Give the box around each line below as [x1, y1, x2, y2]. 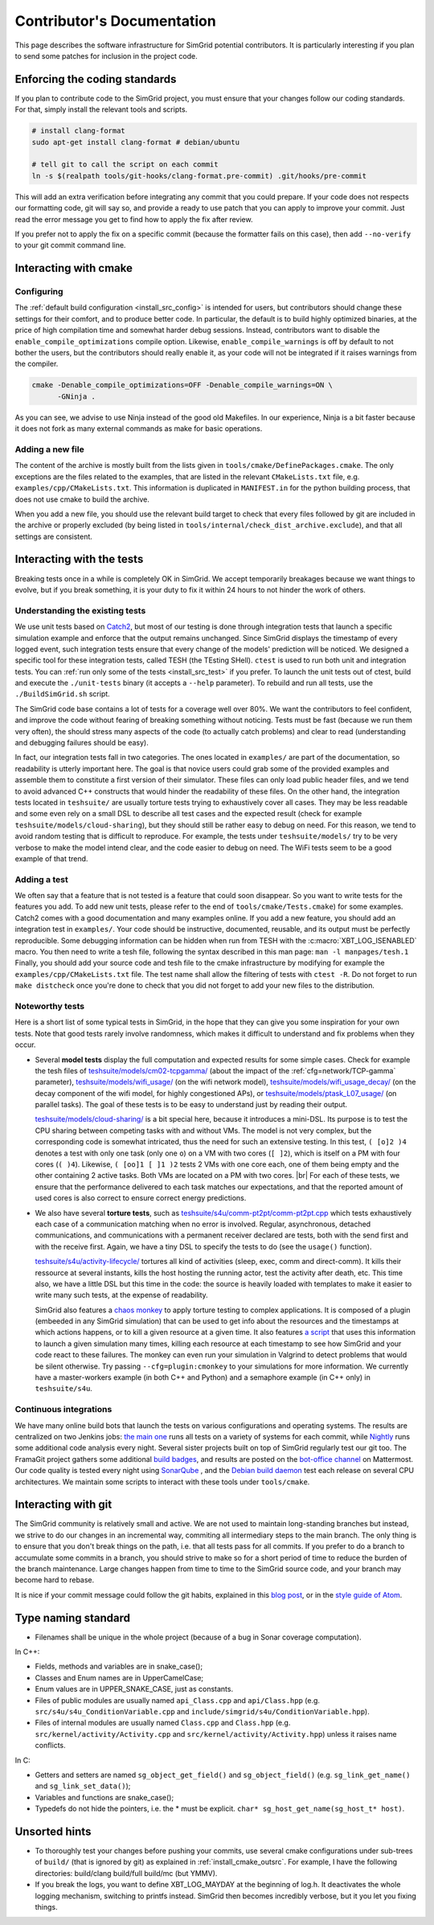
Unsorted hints [14, 1824, 92, 1838]
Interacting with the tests [14, 552, 144, 566]
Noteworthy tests [14, 1000, 84, 1012]
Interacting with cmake [14, 261, 133, 275]
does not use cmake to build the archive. [14, 495, 150, 504]
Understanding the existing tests [14, 605, 146, 616]
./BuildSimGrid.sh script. [14, 689, 110, 699]
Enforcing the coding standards [14, 72, 177, 86]
